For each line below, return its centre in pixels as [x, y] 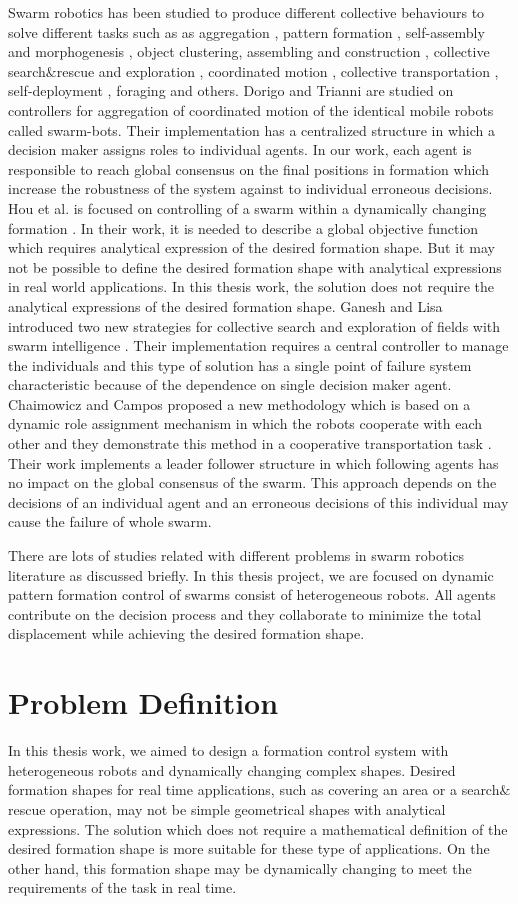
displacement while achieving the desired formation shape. [186, 633]
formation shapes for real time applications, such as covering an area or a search [254, 789]
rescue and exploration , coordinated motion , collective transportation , [277, 70]
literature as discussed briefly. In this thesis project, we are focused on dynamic [251, 574]
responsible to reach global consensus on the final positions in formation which [248, 168]
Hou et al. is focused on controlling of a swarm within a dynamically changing [247, 207]
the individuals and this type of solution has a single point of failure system [240, 364]
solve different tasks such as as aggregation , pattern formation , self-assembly [246, 31]
